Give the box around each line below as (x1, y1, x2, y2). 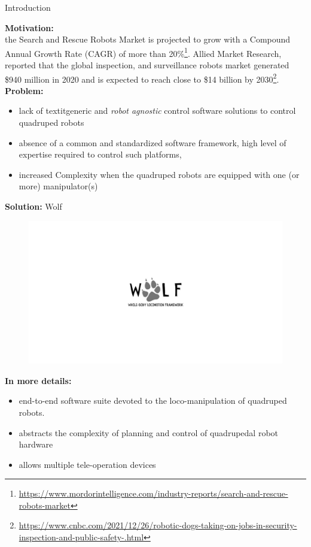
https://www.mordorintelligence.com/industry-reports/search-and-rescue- (19, 487, 288, 500)
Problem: (5, 84, 44, 96)
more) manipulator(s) (19, 180, 98, 192)
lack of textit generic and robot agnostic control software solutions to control (19, 104, 296, 117)
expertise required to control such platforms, (19, 148, 182, 161)
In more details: (5, 374, 72, 386)
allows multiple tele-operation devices (19, 458, 156, 470)
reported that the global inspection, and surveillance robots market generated (5, 59, 289, 71)
